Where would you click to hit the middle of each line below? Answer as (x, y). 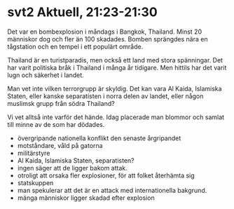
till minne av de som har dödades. (56, 124)
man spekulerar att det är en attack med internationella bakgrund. (112, 190)
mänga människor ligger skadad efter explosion (86, 198)
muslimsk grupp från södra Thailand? (61, 103)
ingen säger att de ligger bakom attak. (72, 168)
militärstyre (34, 153)
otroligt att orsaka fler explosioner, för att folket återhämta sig (106, 175)
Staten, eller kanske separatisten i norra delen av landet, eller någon (105, 96)
